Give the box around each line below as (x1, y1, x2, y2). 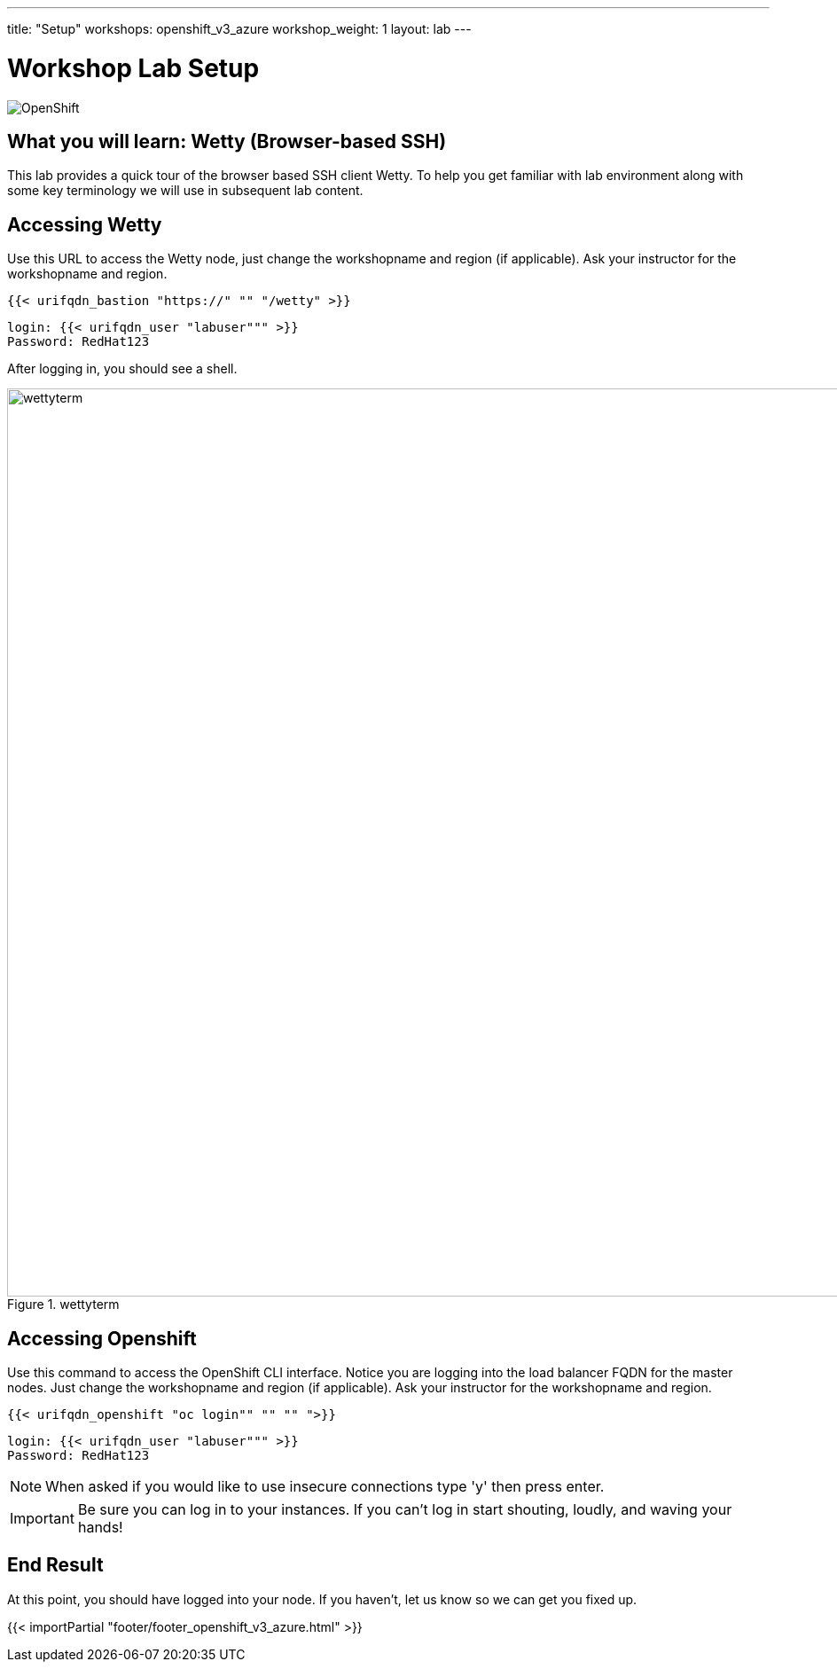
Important (10, 1509, 74, 1528)
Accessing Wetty (7, 213, 162, 236)
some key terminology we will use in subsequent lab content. (7, 183, 364, 199)
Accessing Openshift (7, 1327, 197, 1350)
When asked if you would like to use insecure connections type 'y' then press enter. (45, 1477, 605, 1496)
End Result (7, 1554, 104, 1577)
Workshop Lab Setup (7, 52, 260, 83)
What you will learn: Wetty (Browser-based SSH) (7, 129, 447, 153)
